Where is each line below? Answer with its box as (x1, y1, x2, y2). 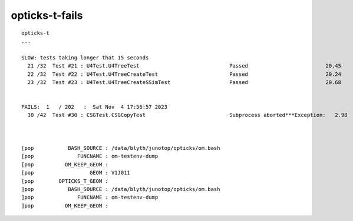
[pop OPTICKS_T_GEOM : (21, 178, 109, 185)
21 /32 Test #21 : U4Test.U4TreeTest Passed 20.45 (27, 62, 342, 69)
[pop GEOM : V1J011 (21, 169, 131, 176)
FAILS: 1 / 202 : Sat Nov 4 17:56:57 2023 (21, 103, 168, 110)
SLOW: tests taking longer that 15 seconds (21, 54, 149, 61)
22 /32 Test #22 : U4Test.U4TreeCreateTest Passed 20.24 (27, 71, 342, 78)
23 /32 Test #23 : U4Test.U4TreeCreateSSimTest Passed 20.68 (27, 79, 342, 85)
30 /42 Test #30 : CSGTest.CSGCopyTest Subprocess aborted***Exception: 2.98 (27, 112, 348, 119)
